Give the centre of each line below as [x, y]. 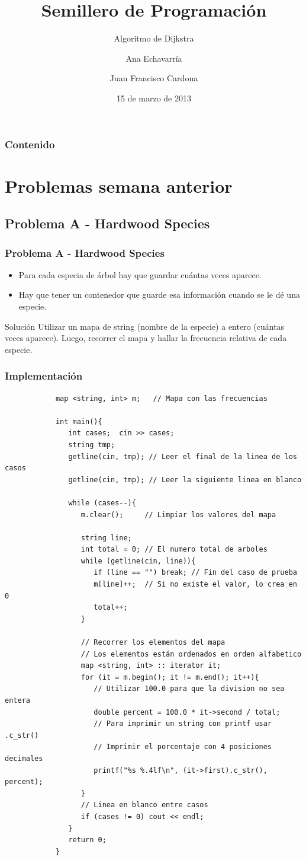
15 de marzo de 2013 [154, 98]
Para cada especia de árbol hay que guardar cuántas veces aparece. [140, 274]
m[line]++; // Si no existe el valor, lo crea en [195, 585]
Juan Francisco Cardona [154, 78]
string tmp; [92, 445]
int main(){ [79, 421]
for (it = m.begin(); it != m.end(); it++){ [170, 677]
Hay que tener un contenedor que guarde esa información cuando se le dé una [159, 294]
